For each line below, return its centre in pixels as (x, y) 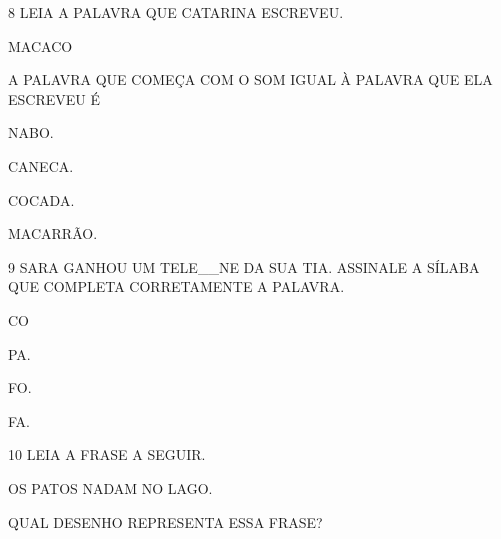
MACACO (40, 45)
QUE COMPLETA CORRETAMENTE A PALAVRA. (176, 286)
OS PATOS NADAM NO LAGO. (110, 487)
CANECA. (41, 165)
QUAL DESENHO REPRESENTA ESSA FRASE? (165, 521)
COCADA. (41, 199)
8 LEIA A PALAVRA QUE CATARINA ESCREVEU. (176, 12)
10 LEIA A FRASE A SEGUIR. (107, 454)
